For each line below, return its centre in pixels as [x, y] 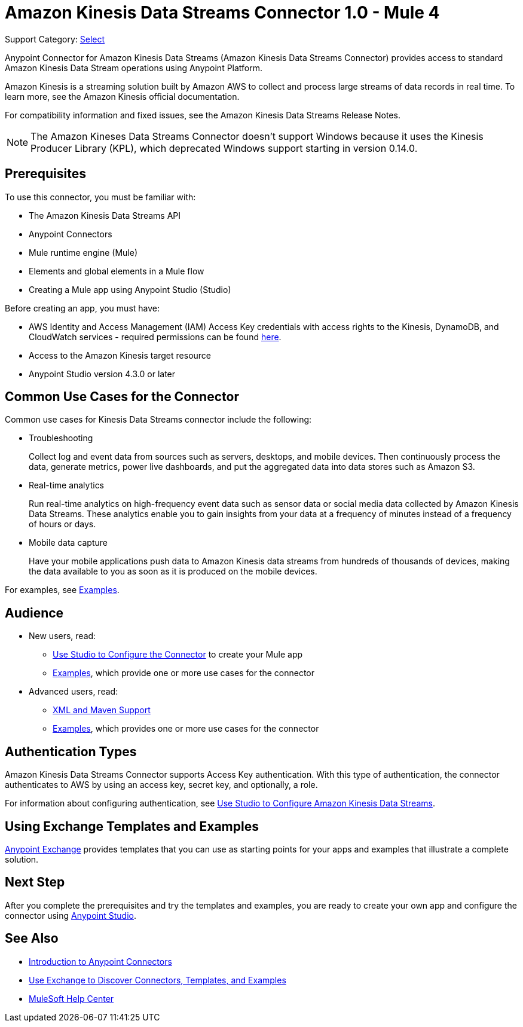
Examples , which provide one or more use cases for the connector [184, 673]
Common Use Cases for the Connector [122, 397]
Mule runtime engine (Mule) [83, 252]
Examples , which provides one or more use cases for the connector [186, 729]
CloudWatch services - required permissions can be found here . [155, 337]
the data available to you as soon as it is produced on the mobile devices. [173, 571]
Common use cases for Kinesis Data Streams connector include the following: [158, 420]
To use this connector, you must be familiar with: [100, 197]
